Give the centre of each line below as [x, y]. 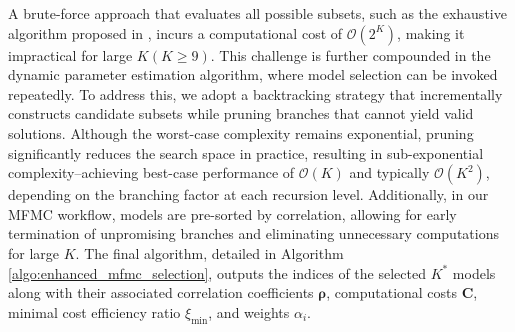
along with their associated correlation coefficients [161, 292]
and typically [389, 172]
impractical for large [70, 54]
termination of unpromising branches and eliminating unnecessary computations [253, 233]
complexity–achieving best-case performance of [151, 172]
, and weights [249, 311]
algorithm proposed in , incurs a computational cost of [175, 32]
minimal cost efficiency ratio [94, 311]
